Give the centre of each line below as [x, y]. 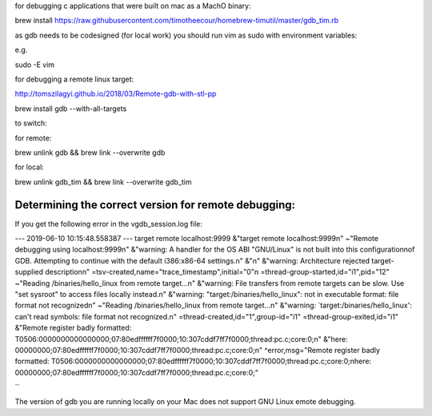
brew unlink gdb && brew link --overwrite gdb [90, 153]
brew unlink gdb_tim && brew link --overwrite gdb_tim [103, 182]
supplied [29, 272]
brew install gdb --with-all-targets [71, 109]
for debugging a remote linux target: [74, 79]
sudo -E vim [35, 65]
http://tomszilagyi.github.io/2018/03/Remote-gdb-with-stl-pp [116, 94]
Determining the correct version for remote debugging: [155, 205]
